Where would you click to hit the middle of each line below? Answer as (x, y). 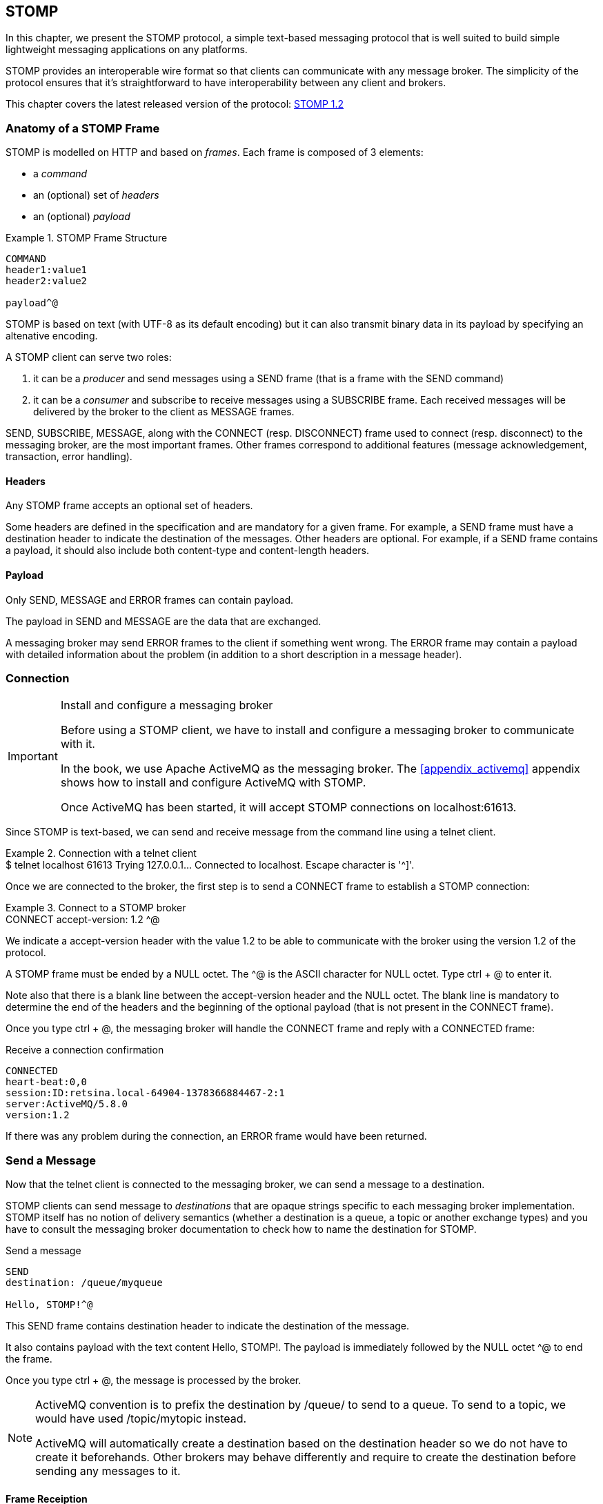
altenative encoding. (52, 336)
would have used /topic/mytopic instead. (141, 1419)
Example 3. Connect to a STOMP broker (96, 908)
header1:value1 (47, 270)
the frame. (29, 1359)
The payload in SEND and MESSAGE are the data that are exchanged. (164, 621)
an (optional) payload (82, 217)
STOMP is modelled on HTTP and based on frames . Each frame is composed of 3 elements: (215, 152)
